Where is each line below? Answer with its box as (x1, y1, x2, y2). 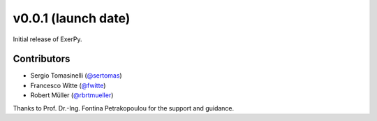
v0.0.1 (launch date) (13, 10, 131, 26)
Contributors (13, 53, 71, 65)
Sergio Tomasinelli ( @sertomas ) (30, 71, 122, 80)
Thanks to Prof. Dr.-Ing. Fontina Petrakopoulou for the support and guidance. (13, 104, 235, 112)
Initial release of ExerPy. (13, 35, 82, 43)
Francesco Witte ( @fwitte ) (30, 81, 106, 90)
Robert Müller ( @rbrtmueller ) (30, 91, 114, 99)
